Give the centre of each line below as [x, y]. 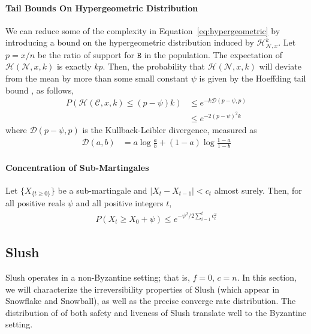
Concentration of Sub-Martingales [77, 167]
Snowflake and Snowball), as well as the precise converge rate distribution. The [151, 301]
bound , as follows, [40, 90]
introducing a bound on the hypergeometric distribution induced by [130, 42]
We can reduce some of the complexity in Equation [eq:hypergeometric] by [143, 30]
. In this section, [267, 277]
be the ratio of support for [86, 54]
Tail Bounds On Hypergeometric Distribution [102, 7]
